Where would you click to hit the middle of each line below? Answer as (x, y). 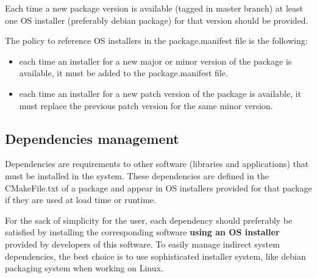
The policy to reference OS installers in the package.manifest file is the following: (156, 41)
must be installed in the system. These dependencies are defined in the (137, 175)
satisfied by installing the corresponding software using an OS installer (142, 232)
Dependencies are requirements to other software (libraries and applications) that (157, 164)
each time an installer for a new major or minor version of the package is (155, 61)
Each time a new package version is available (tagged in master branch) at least (154, 8)
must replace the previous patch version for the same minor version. (146, 105)
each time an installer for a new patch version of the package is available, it (160, 93)
